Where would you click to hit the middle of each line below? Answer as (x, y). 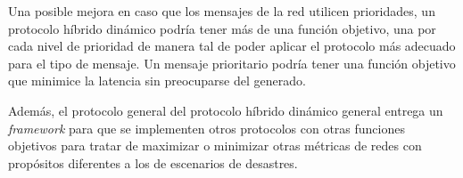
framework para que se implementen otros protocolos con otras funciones (207, 128)
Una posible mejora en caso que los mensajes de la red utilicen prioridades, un (222, 11)
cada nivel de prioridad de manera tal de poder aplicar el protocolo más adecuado (232, 46)
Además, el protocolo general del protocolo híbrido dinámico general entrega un (226, 110)
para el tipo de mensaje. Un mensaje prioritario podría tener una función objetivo (232, 63)
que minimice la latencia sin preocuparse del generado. (157, 81)
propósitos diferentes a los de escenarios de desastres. (153, 162)
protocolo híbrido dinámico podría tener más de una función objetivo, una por (222, 28)
